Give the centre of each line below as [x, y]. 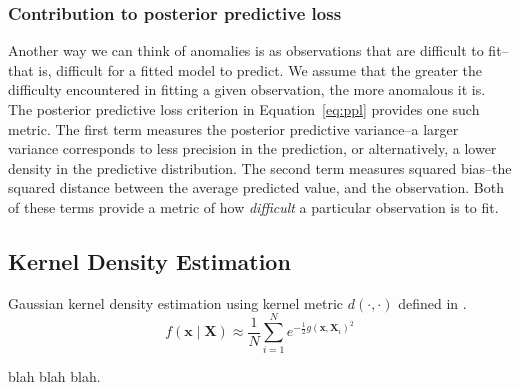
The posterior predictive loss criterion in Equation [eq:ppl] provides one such [244, 109]
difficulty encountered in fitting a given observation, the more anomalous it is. [247, 89]
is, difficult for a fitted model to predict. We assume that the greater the [260, 69]
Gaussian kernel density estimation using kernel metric [176, 302]
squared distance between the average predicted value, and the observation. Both [256, 187]
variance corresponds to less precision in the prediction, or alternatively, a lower [252, 148]
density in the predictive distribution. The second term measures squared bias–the [260, 167]
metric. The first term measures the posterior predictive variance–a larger [233, 128]
